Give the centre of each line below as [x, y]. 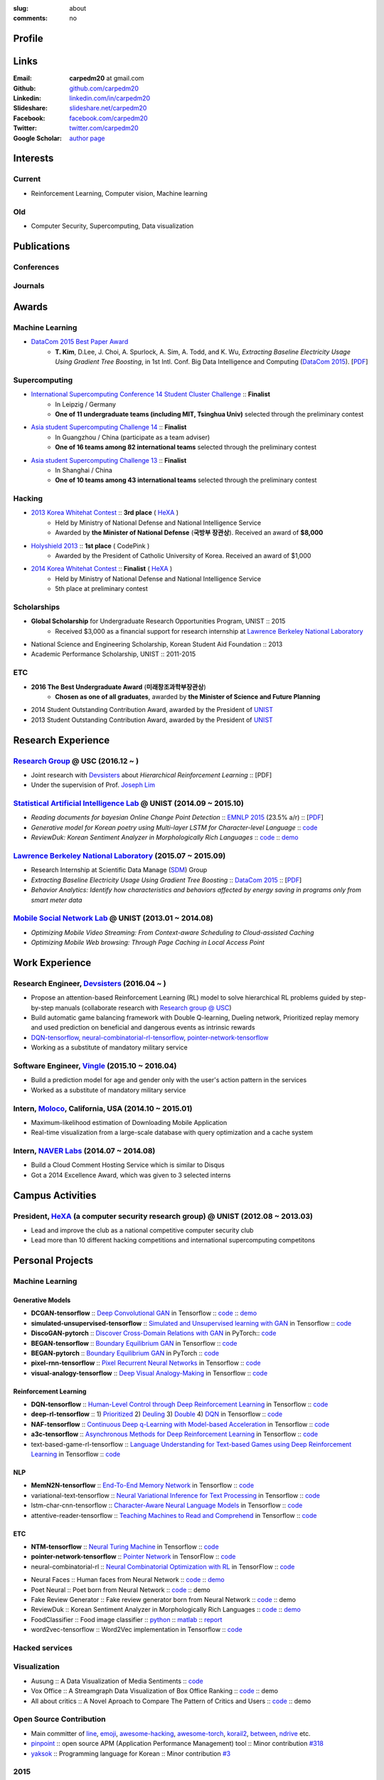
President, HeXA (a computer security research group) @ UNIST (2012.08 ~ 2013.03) [163, 1216]
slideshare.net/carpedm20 [108, 108]
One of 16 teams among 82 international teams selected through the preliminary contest [186, 447]
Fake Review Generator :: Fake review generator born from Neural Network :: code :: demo [164, 1599]
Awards [31, 307]
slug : [21, 8]
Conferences [36, 267]
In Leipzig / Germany [86, 404]
